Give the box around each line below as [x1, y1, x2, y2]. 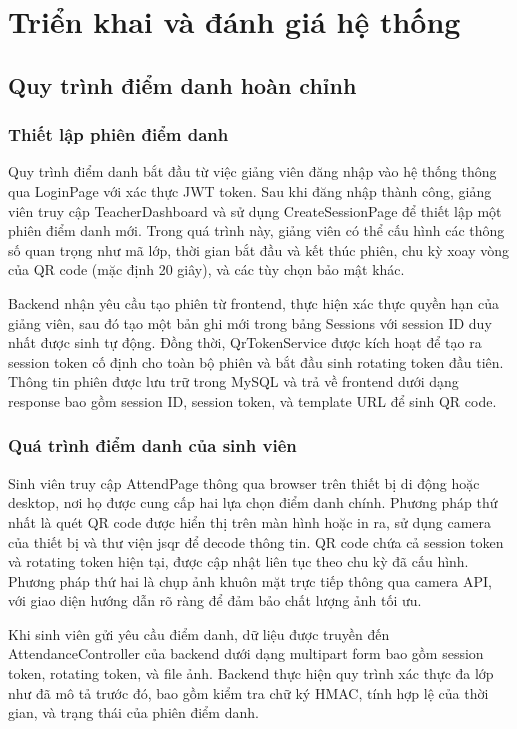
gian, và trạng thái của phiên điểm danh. [8, 702, 259, 723]
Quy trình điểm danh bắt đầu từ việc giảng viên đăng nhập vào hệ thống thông [8, 161, 497, 182]
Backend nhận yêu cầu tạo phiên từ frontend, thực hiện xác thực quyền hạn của [8, 292, 500, 313]
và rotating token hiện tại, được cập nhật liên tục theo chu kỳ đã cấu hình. [8, 551, 469, 572]
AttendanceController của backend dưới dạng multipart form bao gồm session [8, 643, 484, 664]
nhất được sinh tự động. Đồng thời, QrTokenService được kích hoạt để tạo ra [8, 332, 482, 353]
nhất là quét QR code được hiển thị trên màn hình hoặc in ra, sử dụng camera [8, 511, 492, 532]
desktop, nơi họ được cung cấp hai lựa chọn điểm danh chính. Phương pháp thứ [8, 492, 498, 513]
